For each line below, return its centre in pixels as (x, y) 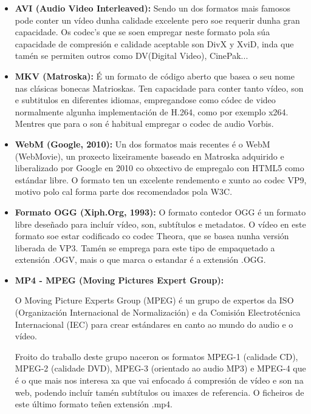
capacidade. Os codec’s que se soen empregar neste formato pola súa (142, 32)
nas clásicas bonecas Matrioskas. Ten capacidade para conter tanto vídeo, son (159, 88)
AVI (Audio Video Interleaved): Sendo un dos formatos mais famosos (152, 8)
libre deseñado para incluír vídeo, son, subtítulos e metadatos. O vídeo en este (160, 224)
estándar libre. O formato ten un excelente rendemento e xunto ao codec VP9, (161, 179)
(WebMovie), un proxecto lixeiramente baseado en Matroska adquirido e (149, 156)
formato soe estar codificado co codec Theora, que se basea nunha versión (152, 236)
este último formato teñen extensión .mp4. (94, 404)
